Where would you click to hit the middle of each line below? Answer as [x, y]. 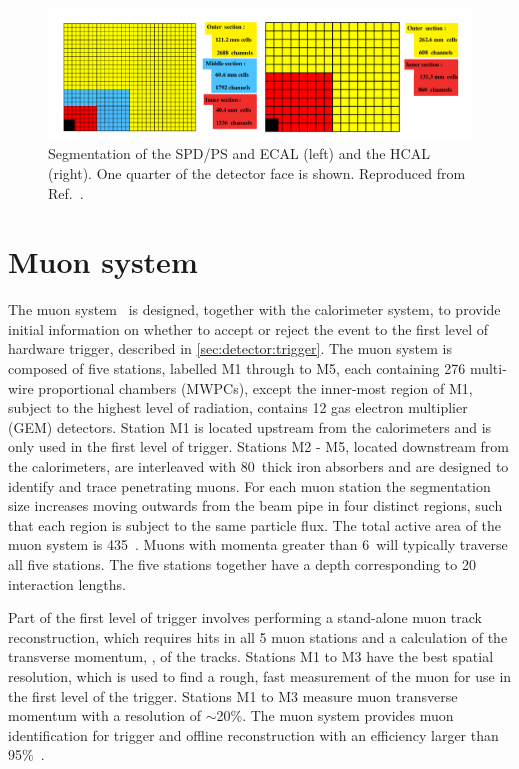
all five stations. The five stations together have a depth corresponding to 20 [242, 564]
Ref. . [66, 192]
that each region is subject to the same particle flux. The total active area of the [255, 524]
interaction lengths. [67, 583]
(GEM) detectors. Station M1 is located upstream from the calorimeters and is [250, 426]
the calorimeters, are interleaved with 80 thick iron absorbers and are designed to [258, 466]
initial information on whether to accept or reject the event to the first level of [248, 328]
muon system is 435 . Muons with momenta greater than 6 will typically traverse [258, 544]
